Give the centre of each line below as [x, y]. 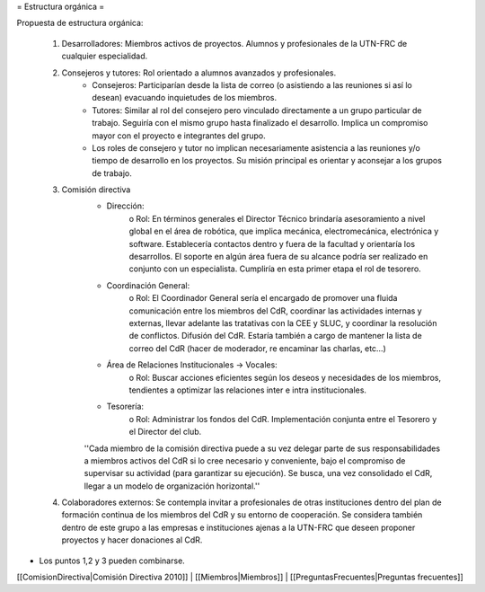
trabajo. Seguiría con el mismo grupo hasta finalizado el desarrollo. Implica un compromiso [260, 123]
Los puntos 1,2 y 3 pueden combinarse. [112, 561]
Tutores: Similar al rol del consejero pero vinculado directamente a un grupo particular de [257, 110]
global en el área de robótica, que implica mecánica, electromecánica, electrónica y [284, 231]
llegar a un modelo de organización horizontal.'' [172, 486]
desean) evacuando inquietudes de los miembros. [185, 98]
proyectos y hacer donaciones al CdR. [132, 540]
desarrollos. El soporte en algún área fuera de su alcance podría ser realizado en [278, 257]
